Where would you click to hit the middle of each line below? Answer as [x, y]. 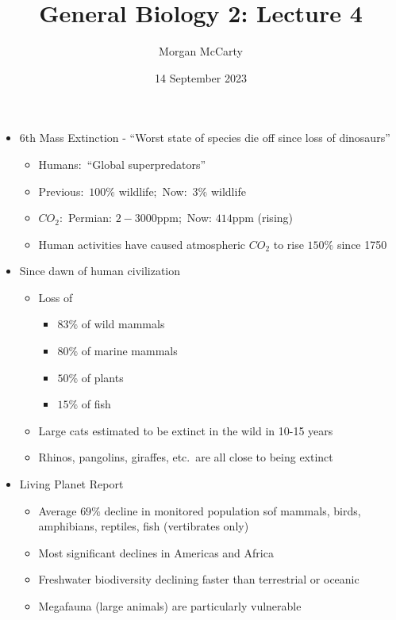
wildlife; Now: [153, 191]
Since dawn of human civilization [100, 271]
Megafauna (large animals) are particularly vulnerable [170, 606]
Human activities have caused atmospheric [142, 244]
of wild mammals [123, 324]
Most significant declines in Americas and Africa [156, 552]
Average [58, 510]
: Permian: [85, 218]
